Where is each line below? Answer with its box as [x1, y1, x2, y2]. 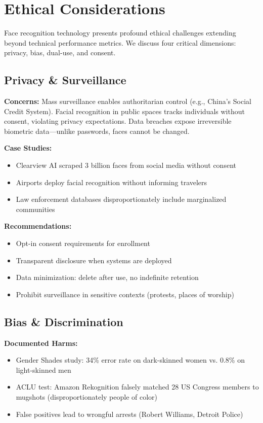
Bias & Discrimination [4, 313, 123, 329]
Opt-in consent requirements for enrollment [16, 238, 150, 249]
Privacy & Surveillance [4, 72, 126, 88]
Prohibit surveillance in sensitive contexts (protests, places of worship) [16, 289, 234, 299]
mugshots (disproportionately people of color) [16, 392, 158, 402]
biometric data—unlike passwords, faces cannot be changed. [4, 125, 190, 136]
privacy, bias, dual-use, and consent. [4, 47, 116, 58]
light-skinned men [16, 364, 71, 375]
